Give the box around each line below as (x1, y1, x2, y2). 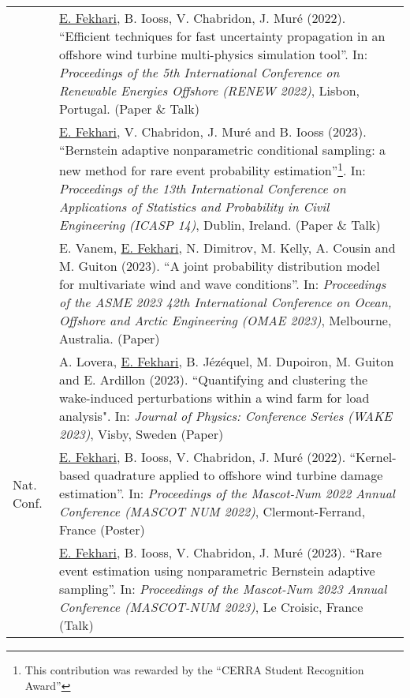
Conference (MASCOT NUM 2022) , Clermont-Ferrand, (59, 502, 366, 521)
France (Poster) (59, 520, 145, 539)
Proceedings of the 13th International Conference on (59, 179, 346, 198)
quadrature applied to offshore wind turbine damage (94, 466, 383, 485)
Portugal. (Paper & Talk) (59, 99, 199, 118)
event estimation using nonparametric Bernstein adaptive (59, 561, 375, 580)
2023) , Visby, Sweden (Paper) (59, 425, 224, 444)
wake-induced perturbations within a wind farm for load (59, 388, 370, 407)
